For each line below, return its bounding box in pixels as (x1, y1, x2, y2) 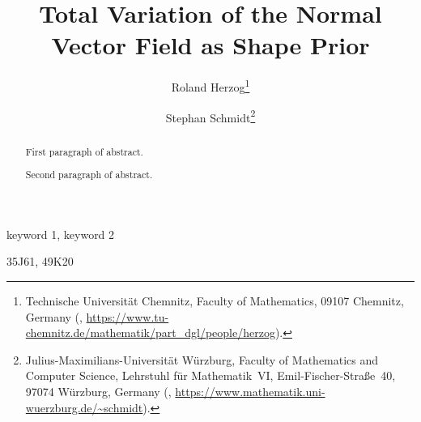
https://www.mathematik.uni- (175, 382, 325, 399)
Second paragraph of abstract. (25, 168, 153, 181)
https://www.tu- (86, 308, 169, 325)
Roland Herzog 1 (171, 76, 250, 95)
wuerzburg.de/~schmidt (25, 399, 143, 416)
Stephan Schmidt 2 (165, 106, 256, 126)
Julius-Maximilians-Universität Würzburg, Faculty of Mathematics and (25, 351, 379, 368)
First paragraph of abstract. (25, 144, 143, 158)
